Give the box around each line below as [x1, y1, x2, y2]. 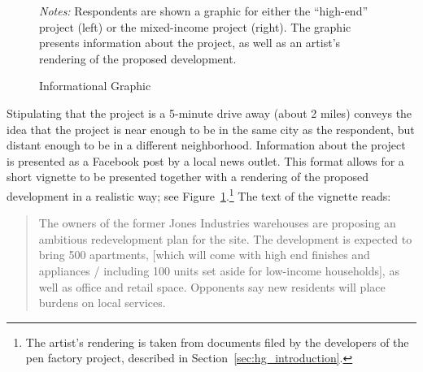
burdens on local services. [38, 294, 166, 311]
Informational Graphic [39, 77, 151, 94]
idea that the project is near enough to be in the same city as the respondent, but [7, 120, 415, 137]
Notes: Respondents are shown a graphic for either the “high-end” [39, 2, 368, 19]
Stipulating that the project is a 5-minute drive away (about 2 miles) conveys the [7, 104, 412, 121]
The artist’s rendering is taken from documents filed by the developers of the [25, 333, 409, 350]
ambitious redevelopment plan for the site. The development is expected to [38, 230, 412, 247]
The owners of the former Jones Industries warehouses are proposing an [38, 214, 396, 231]
